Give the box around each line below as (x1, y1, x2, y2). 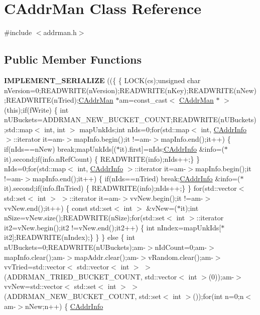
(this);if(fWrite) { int (4, 104, 69, 115)
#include (4, 27, 32, 38)
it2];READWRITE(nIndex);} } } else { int (4, 232, 135, 242)
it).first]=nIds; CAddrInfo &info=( (119, 144, 224, 154)
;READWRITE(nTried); (4, 95, 79, 105)
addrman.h (43, 27, 77, 38)
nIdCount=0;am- (155, 242, 207, 252)
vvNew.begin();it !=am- (130, 193, 203, 203)
